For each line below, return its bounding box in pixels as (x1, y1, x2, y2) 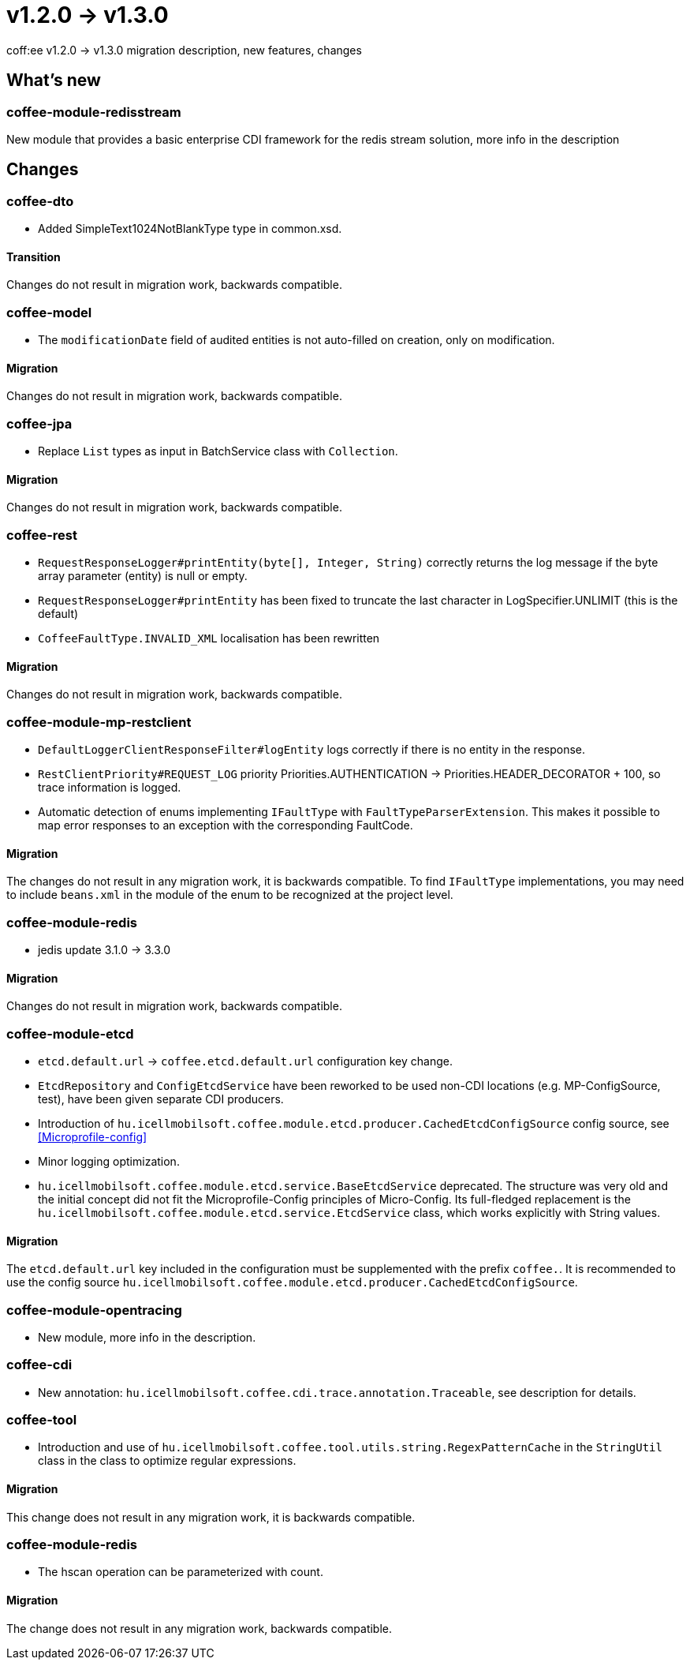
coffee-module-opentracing (6, 1301, 182, 1318)
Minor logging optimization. (38, 1155, 180, 1168)
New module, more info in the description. (38, 1330, 256, 1344)
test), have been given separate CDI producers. (38, 1092, 284, 1106)
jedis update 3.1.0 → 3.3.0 (38, 943, 171, 957)
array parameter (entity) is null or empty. (38, 569, 248, 583)
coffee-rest (6, 526, 77, 543)
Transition (6, 249, 61, 264)
